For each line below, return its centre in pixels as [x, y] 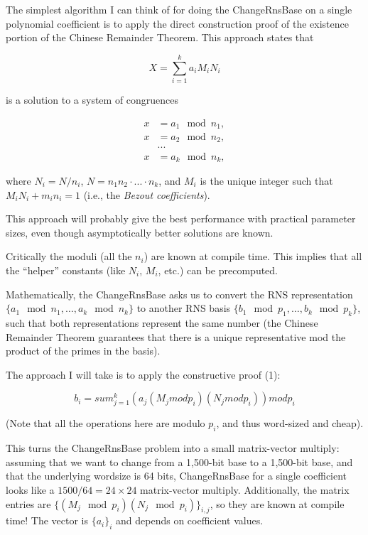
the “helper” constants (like [66, 270]
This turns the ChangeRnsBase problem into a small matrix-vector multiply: [173, 448]
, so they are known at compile [277, 503]
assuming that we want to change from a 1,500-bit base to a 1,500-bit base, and [179, 461]
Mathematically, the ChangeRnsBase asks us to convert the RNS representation [179, 294]
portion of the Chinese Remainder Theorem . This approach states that [160, 37]
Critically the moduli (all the [69, 256]
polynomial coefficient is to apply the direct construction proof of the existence [177, 23]
